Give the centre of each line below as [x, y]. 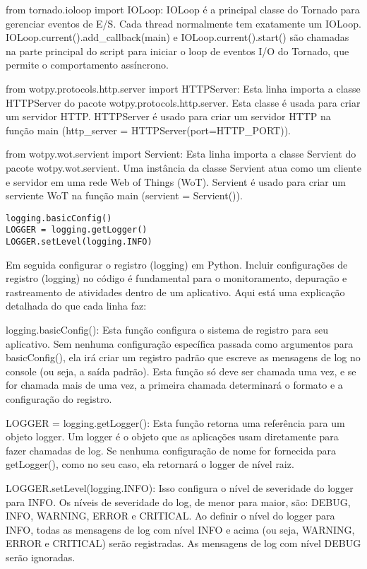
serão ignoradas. [41, 557]
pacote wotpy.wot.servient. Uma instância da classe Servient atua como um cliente [183, 167]
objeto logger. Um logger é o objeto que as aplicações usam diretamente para [172, 436]
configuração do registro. [59, 399]
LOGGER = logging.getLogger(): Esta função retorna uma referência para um [175, 422]
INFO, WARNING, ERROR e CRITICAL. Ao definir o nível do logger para [170, 516]
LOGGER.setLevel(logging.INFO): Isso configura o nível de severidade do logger [180, 488]
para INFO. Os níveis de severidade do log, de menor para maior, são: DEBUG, [178, 501]
